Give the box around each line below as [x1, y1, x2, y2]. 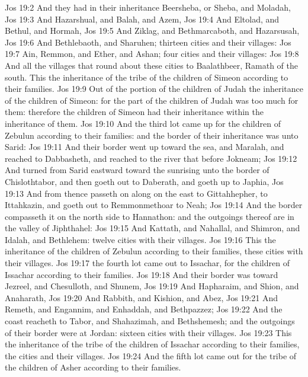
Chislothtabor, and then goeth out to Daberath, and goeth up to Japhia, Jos [5, 175, 284, 187]
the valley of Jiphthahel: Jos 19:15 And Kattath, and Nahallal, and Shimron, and [5, 222, 300, 234]
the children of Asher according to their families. [5, 361, 181, 373]
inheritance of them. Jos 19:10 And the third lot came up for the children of [5, 117, 281, 129]
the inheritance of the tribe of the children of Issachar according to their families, [5, 338, 300, 350]
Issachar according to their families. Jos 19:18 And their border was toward [5, 268, 278, 280]
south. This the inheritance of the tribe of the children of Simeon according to [5, 71, 288, 83]
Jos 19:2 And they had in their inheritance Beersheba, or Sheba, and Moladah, [5, 1, 291, 13]
